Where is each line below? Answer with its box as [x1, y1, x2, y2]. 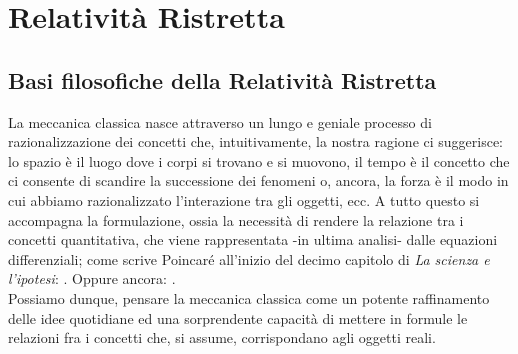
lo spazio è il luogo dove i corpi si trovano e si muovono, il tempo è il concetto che [8, 150, 510, 171]
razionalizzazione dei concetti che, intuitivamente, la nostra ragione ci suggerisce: [8, 131, 504, 152]
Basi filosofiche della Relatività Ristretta [8, 64, 437, 95]
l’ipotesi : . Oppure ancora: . [8, 268, 176, 289]
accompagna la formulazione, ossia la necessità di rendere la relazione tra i [8, 209, 464, 230]
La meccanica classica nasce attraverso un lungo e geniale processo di [8, 111, 432, 132]
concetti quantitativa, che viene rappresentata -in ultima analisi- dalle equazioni [8, 229, 498, 250]
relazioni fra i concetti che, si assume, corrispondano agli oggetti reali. [8, 327, 436, 348]
